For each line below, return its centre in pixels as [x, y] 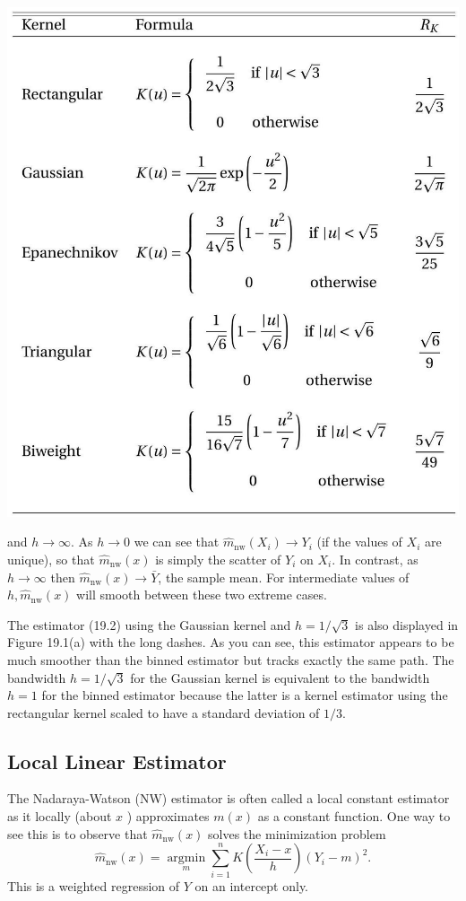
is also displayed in [407, 624]
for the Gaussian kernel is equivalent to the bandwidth [280, 677]
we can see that [177, 542]
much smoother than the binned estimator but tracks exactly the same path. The [231, 659]
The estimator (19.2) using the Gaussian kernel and [149, 624]
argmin [186, 858]
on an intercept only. [252, 885]
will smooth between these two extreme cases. [202, 595]
